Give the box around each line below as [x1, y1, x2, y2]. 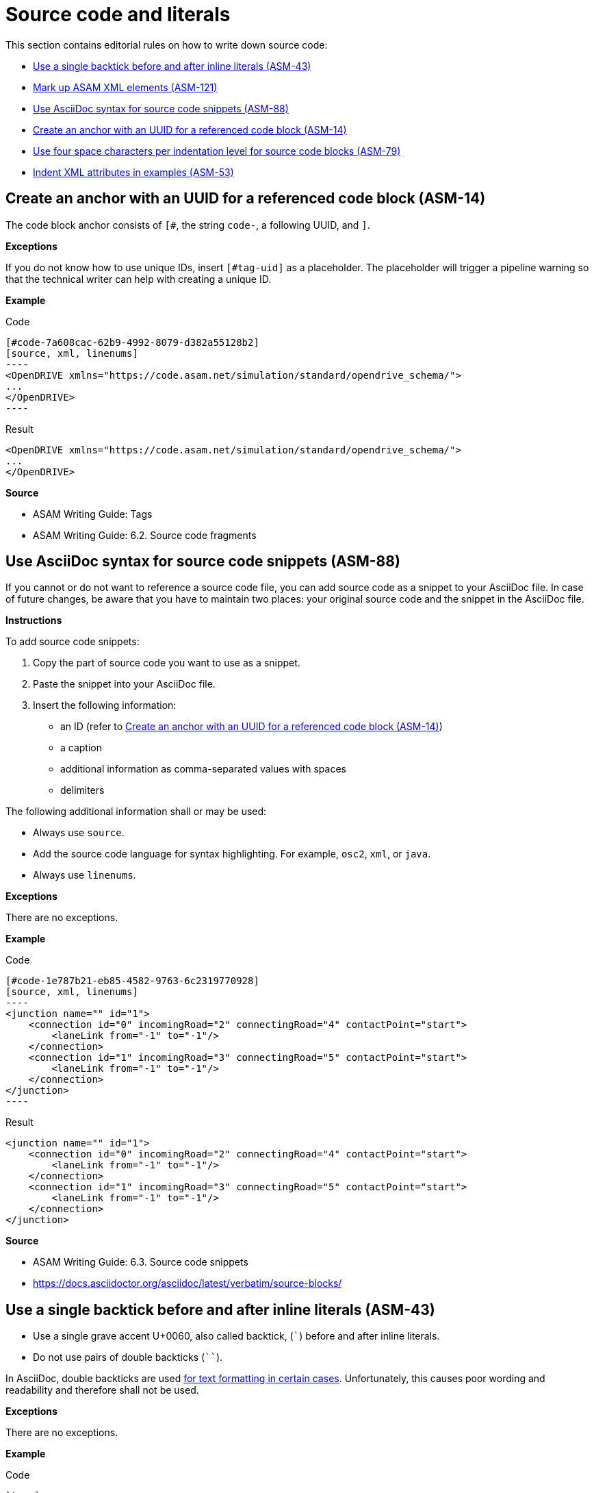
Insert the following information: [33, 699, 177, 712]
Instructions [5, 614, 62, 627]
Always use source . [33, 827, 125, 839]
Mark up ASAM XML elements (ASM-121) [33, 81, 218, 93]
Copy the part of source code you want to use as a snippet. [33, 657, 300, 669]
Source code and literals [5, 3, 231, 26]
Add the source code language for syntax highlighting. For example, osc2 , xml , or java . [33, 848, 431, 860]
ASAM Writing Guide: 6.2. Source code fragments [33, 529, 257, 541]
